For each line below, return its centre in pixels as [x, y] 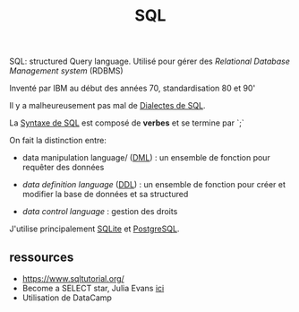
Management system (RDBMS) [66, 71]
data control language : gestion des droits [100, 212]
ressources [42, 257]
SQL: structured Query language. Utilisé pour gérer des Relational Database [150, 61]
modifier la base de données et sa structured [105, 195]
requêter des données [63, 168]
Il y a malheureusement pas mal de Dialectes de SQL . [107, 106]
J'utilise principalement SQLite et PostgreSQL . [94, 229]
